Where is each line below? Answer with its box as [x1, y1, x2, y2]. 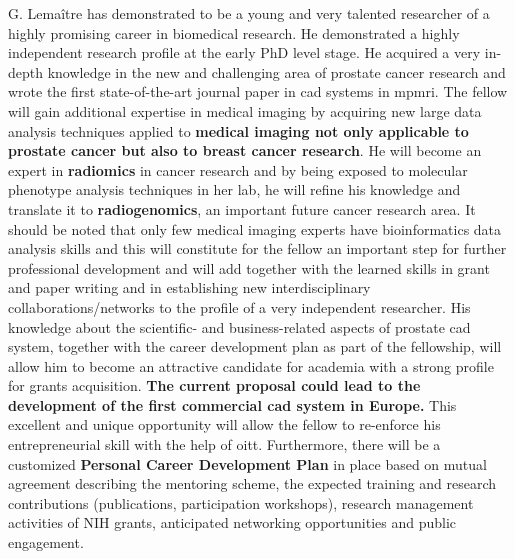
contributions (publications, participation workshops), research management [8, 492, 474, 513]
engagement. [8, 532, 84, 553]
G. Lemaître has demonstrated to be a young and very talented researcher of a [8, 3, 490, 23]
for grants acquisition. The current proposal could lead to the [8, 375, 421, 396]
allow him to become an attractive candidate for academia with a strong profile [8, 355, 494, 376]
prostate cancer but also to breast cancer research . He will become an [8, 140, 482, 161]
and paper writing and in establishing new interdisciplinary [8, 277, 371, 298]
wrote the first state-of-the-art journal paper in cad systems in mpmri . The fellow [8, 81, 508, 102]
